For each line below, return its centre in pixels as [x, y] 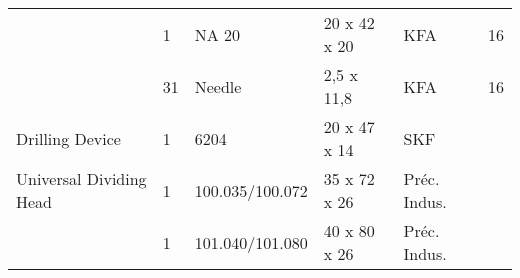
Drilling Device [68, 138]
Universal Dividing [81, 178]
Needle [218, 86]
